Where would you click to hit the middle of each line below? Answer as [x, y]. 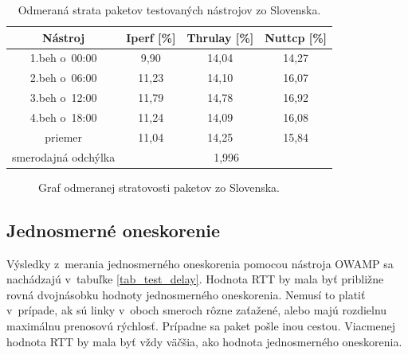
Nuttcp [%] [296, 37]
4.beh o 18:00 [63, 117]
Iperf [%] [151, 37]
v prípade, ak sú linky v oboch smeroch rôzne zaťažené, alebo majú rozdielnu [197, 310]
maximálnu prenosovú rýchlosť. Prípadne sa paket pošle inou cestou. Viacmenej [201, 325]
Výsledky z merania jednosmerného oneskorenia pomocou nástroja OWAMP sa [200, 263]
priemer [63, 137]
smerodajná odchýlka [64, 156]
